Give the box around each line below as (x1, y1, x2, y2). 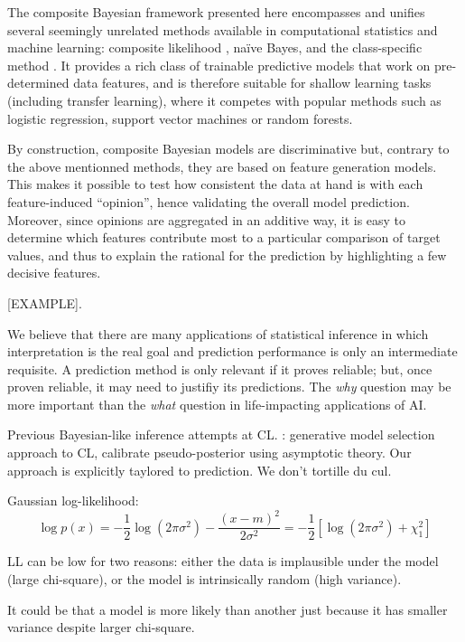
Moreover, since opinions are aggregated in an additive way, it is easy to (7, 210, 406, 229)
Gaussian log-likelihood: (7, 491, 139, 510)
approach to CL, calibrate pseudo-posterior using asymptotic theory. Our (7, 443, 412, 462)
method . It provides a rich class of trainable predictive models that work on (7, 55, 431, 74)
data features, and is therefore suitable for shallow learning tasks (73, 73, 432, 92)
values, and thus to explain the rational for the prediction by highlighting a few (7, 245, 447, 264)
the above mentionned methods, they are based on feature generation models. (7, 156, 437, 175)
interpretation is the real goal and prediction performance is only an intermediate (7, 342, 458, 361)
